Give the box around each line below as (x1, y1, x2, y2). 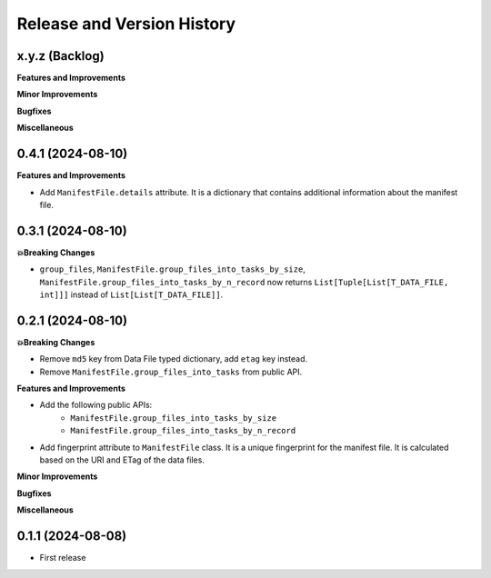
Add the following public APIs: (39, 400, 153, 411)
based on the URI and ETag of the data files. (39, 454, 205, 465)
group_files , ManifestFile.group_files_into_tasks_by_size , (39, 264, 306, 274)
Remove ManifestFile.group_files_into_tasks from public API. (39, 366, 303, 377)
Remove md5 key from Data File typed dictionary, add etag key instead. (39, 354, 308, 364)
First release (39, 553, 86, 563)
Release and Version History (16, 14, 236, 34)
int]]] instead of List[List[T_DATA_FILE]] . (39, 289, 224, 300)
